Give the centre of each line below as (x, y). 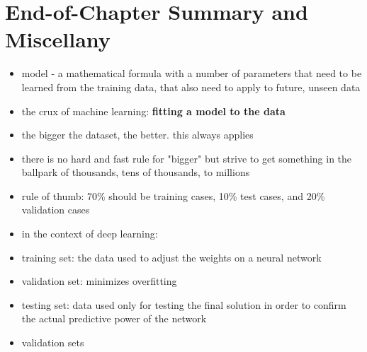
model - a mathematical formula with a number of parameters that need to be (192, 73)
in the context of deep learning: (90, 234)
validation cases (56, 210)
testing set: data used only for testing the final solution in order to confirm (184, 304)
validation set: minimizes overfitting (99, 281)
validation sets (53, 342)
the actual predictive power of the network (114, 318)
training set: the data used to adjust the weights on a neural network (171, 257)
